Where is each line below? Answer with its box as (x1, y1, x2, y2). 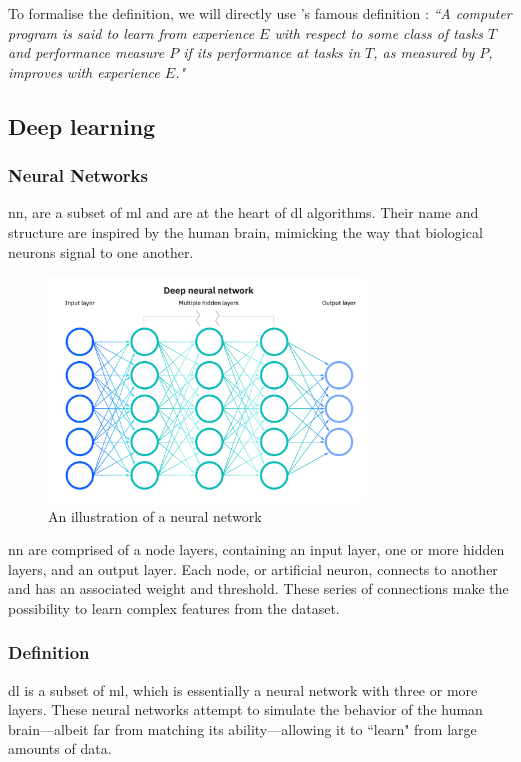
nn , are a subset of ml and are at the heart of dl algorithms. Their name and (8, 202, 479, 223)
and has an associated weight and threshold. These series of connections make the (8, 578, 509, 599)
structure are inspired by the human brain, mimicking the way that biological (8, 221, 483, 242)
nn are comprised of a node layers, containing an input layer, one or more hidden (8, 539, 505, 560)
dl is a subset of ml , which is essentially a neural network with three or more (8, 679, 478, 700)
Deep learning (8, 110, 156, 141)
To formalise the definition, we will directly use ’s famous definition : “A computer (8, 3, 512, 23)
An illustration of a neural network (48, 505, 262, 526)
